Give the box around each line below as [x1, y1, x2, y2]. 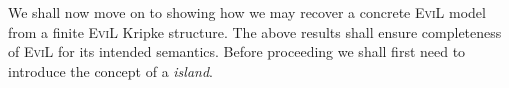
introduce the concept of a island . [8, 60, 214, 81]
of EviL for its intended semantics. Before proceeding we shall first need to [8, 41, 466, 62]
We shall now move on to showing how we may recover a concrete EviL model [8, 2, 486, 22]
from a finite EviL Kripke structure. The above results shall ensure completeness [8, 21, 502, 42]
